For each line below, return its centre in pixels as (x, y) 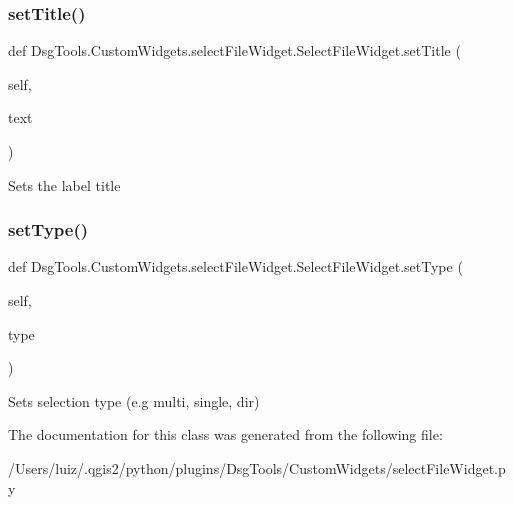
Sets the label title (64, 184)
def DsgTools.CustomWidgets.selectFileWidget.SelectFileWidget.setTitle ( (234, 50)
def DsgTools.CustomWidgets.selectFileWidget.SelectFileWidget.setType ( (235, 266)
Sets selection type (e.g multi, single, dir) (134, 400)
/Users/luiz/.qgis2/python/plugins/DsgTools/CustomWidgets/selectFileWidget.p (257, 467)
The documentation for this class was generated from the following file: (225, 434)
